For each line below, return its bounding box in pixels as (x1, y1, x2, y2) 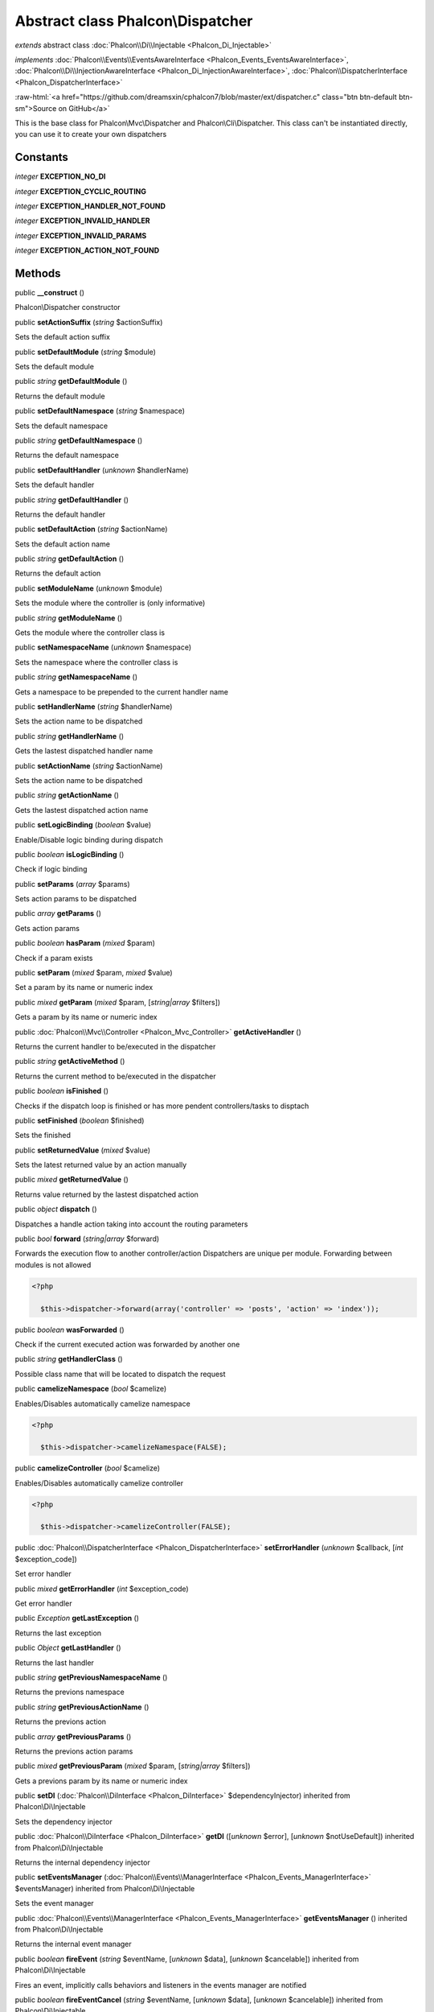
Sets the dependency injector (14, 1816, 113, 1826)
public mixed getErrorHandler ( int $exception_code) (14, 1584, 189, 1594)
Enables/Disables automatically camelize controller (14, 1478, 184, 1488)
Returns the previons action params (14, 1746, 133, 1756)
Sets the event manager (14, 1899, 94, 1908)
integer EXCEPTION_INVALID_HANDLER (14, 216, 150, 225)
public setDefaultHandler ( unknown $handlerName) (14, 465, 189, 475)
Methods (14, 266, 61, 280)
